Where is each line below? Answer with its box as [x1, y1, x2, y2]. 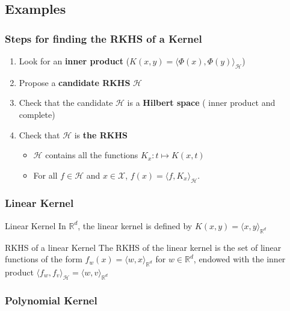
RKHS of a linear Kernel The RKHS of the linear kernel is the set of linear [5, 241, 282, 253]
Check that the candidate [19, 96, 113, 109]
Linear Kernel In [5, 219, 66, 232]
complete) [19, 108, 55, 120]
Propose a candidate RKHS [19, 76, 131, 88]
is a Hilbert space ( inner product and [127, 96, 276, 109]
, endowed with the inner [193, 253, 286, 265]
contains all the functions [45, 149, 138, 161]
